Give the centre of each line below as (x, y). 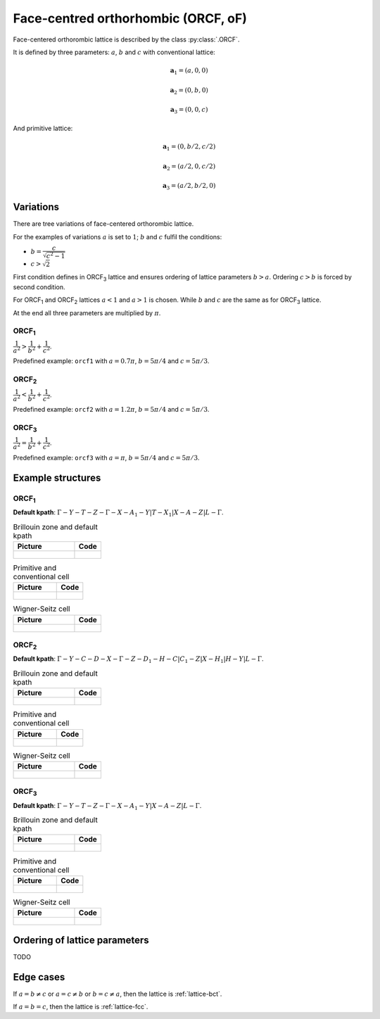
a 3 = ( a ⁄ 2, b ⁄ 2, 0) (189, 186)
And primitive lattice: (43, 128)
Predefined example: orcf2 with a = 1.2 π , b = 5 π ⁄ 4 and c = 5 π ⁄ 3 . (111, 410)
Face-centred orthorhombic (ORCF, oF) (130, 18)
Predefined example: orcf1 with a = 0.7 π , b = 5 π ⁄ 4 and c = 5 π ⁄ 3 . (111, 361)
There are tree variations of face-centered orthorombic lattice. (103, 224)
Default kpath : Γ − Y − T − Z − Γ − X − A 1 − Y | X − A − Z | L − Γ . (107, 806)
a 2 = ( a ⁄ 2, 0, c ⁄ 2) (189, 167)
